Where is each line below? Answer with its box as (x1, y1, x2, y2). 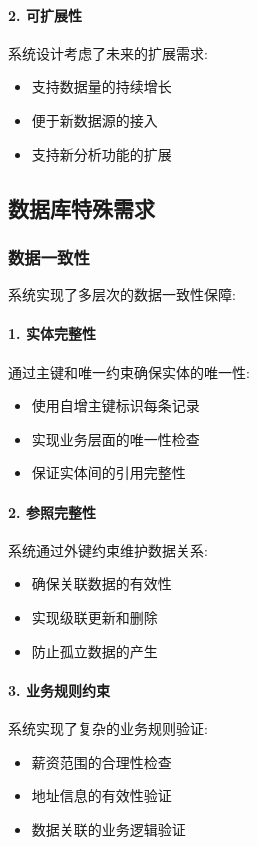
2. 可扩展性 (8, 4, 82, 25)
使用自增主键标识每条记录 (31, 395, 200, 416)
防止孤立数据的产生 (31, 640, 158, 661)
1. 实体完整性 (8, 323, 96, 344)
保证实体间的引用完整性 (31, 462, 186, 483)
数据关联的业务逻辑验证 (31, 818, 186, 839)
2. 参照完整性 (8, 501, 96, 522)
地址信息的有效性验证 (31, 785, 172, 806)
